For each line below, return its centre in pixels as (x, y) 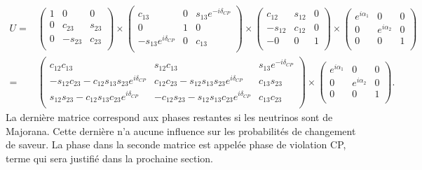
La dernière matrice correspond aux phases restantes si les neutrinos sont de (169, 117)
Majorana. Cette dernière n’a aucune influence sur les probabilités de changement (181, 130)
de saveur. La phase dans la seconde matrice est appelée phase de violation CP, (176, 144)
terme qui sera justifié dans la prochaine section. (109, 158)
